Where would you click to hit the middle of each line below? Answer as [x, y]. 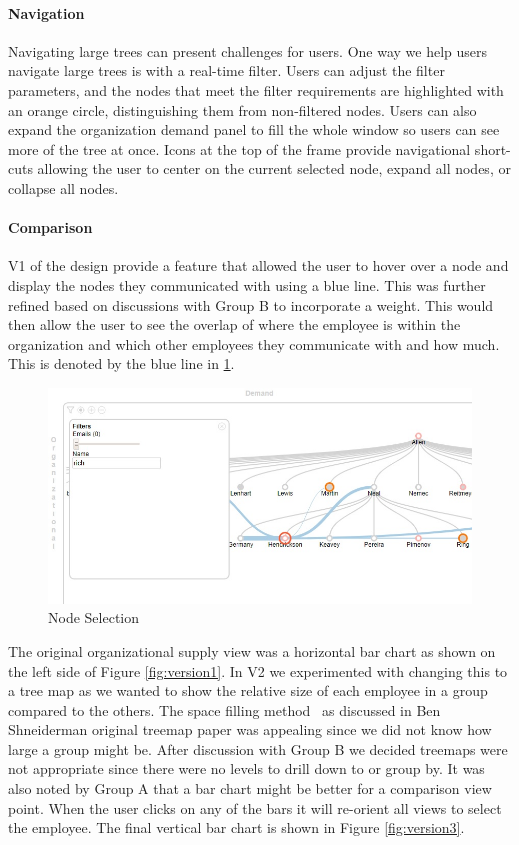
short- [492, 148]
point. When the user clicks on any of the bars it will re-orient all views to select [255, 807]
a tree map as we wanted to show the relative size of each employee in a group [248, 690]
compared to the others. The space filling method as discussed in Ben [224, 709]
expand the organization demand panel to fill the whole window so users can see [254, 129]
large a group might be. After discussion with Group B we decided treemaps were [258, 748]
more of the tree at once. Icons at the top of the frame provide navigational [239, 148]
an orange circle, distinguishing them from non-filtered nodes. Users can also [242, 109]
